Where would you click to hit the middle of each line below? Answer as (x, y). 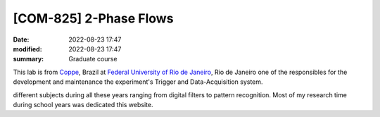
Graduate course (93, 59)
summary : (28, 59)
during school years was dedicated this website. (83, 104)
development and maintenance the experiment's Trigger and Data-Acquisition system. (138, 82)
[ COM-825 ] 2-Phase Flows (93, 18)
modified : (27, 49)
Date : (21, 39)
